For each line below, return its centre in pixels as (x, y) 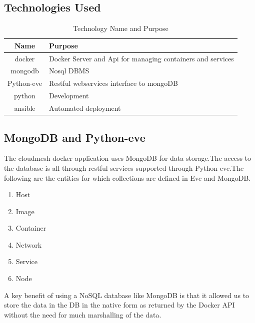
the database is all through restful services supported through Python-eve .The (124, 167)
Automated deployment (85, 108)
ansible (25, 108)
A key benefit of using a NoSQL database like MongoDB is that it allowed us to (127, 295)
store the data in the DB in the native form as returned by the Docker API (119, 305)
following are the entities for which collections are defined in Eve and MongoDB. (127, 177)
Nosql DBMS (69, 71)
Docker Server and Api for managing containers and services (141, 58)
